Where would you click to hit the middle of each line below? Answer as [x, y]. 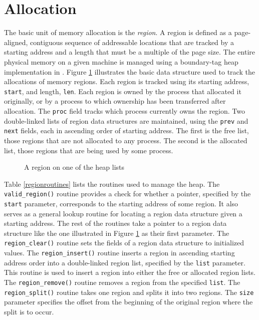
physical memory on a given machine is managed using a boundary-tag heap [121, 61]
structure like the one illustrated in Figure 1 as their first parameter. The [117, 233]
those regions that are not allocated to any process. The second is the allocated [126, 140]
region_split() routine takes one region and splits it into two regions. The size [129, 292]
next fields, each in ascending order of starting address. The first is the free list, [126, 130]
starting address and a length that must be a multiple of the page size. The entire [129, 52]
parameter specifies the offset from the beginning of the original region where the [128, 302]
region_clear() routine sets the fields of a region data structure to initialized [124, 243]
